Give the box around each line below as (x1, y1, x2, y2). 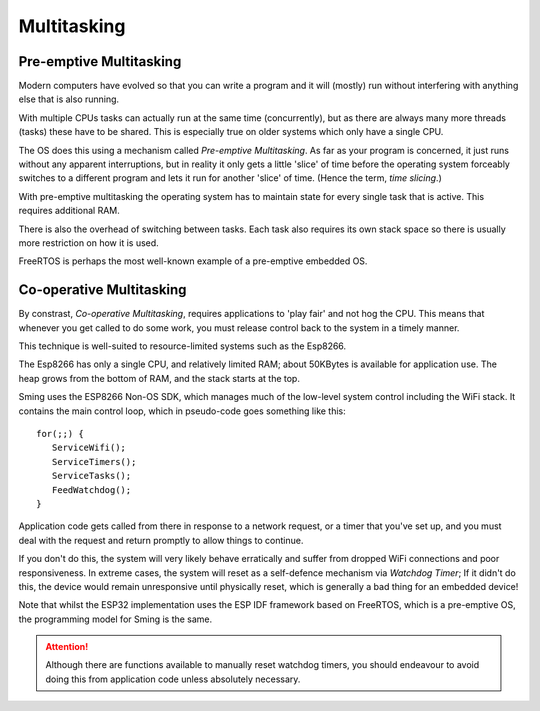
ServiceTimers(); (51, 456, 137, 467)
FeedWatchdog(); (51, 484, 132, 495)
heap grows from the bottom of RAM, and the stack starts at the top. (18, 372, 300, 384)
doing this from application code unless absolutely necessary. (45, 673, 301, 685)
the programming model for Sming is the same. (18, 613, 213, 625)
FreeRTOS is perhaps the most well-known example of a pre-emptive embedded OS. (18, 255, 368, 267)
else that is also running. (18, 93, 120, 105)
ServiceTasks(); (51, 470, 132, 482)
